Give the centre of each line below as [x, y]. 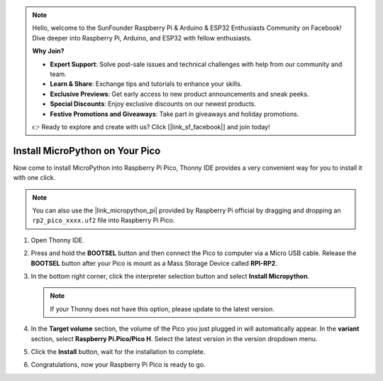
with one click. [34, 178]
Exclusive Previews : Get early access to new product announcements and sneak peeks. [179, 94]
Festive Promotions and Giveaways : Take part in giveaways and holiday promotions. [174, 114]
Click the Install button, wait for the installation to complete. [118, 351]
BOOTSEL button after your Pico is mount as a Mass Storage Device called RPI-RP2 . [154, 263]
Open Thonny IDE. [57, 240]
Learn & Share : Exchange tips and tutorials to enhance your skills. [146, 84]
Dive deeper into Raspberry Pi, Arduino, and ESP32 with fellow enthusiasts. [142, 38]
